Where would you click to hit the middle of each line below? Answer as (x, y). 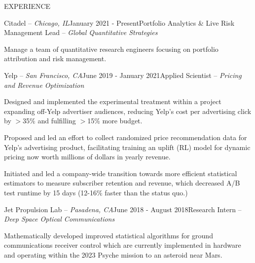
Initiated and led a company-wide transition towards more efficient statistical (121, 173)
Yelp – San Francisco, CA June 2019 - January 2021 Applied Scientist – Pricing (123, 75)
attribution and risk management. (55, 58)
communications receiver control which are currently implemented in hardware (123, 245)
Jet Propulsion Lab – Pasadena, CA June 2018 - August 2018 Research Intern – (123, 209)
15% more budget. (115, 121)
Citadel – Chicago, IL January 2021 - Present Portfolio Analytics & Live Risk (119, 22)
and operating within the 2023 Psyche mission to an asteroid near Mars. (113, 254)
